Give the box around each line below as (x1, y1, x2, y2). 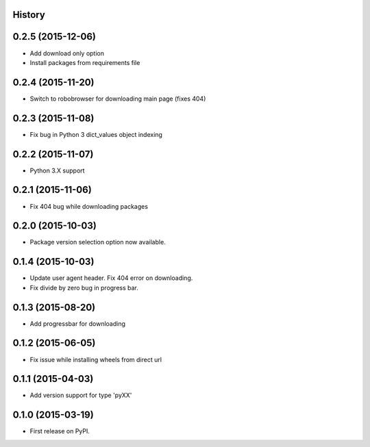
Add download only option (29, 49, 105, 58)
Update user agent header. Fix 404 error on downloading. (29, 274, 193, 282)
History (12, 9, 46, 21)
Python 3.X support (29, 166, 85, 175)
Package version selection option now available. (29, 238, 166, 246)
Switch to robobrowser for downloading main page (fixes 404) (29, 94, 206, 103)
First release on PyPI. (29, 427, 90, 435)
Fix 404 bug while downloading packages (29, 202, 149, 210)
